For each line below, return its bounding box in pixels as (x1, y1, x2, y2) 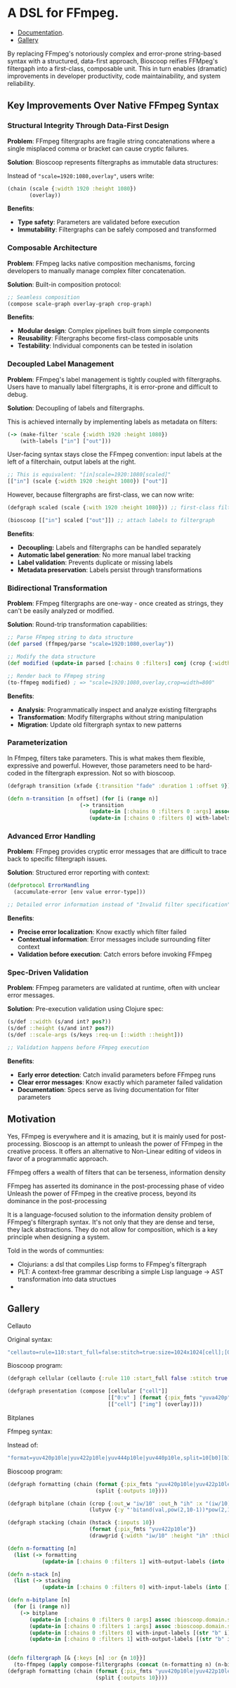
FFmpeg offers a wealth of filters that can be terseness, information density (7, 1168, 226, 1176)
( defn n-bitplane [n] (7, 1597, 71, 1604)
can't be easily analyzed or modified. (7, 607, 114, 615)
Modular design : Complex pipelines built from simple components (17, 326, 210, 335)
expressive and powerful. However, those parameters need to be (7, 761, 195, 770)
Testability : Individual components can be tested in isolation (17, 341, 193, 350)
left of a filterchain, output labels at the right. (7, 457, 136, 466)
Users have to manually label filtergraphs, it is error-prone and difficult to (7, 382, 218, 391)
